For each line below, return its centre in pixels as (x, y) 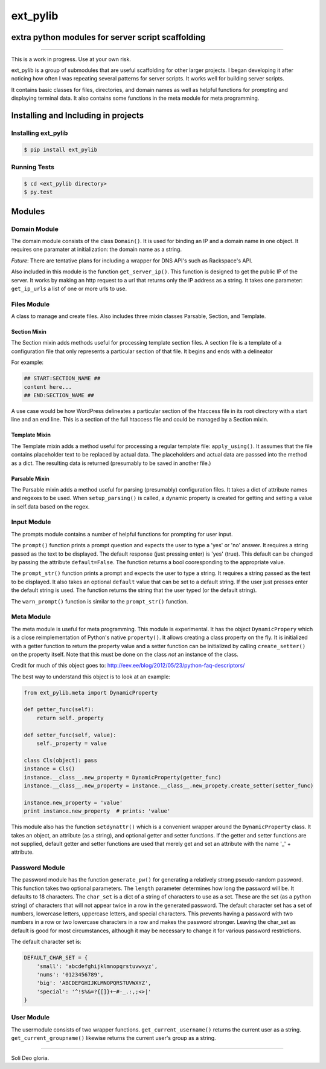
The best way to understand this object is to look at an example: (91, 677)
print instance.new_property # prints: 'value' (97, 811)
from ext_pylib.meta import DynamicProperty (91, 693)
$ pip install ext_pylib (61, 149)
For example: (27, 362)
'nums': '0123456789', (70, 974)
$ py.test (38, 192)
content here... (48, 387)
